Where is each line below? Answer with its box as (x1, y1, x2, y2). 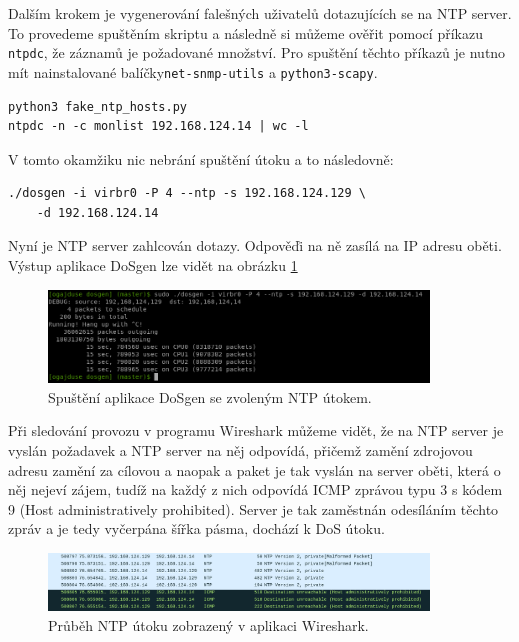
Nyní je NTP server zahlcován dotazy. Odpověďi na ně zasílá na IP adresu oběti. (8, 235, 502, 256)
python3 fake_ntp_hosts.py (8, 99, 187, 114)
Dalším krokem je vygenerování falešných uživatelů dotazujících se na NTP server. (8, 3, 512, 23)
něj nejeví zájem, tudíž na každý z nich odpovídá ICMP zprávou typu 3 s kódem (8, 479, 503, 500)
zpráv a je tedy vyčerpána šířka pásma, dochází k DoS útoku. (8, 518, 385, 539)
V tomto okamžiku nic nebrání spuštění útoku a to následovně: (8, 148, 394, 169)
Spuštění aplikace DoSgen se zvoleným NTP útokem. (48, 386, 372, 407)
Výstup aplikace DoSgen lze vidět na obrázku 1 (8, 255, 298, 276)
